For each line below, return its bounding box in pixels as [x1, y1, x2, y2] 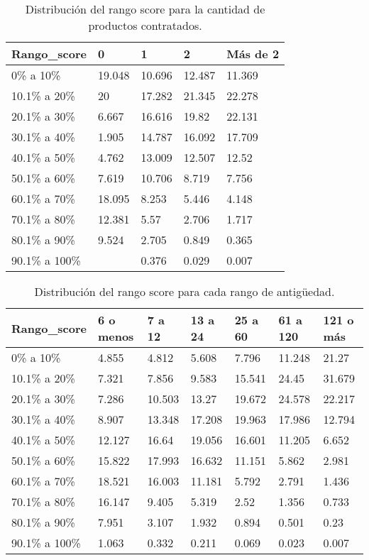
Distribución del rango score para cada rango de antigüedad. [34, 283, 335, 300]
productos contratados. [88, 17, 202, 33]
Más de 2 [226, 45, 280, 62]
